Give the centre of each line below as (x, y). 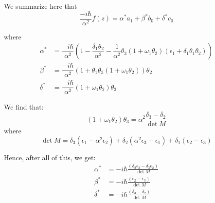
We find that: (24, 107)
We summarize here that (41, 6)
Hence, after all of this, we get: (50, 157)
